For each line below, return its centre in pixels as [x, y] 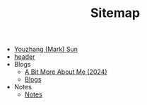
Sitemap [115, 13]
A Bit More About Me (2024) [66, 72]
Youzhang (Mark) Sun [46, 49]
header [24, 57]
